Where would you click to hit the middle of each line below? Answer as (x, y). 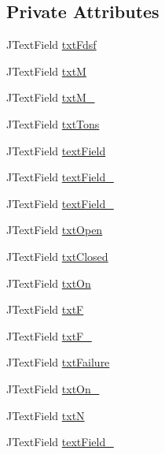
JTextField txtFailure (58, 362)
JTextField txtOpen (55, 230)
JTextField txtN (46, 415)
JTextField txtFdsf (51, 45)
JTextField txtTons (53, 123)
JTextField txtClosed (57, 256)
